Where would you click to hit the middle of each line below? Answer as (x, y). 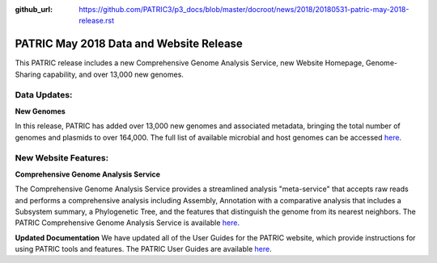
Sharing (28, 74)
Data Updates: (44, 95)
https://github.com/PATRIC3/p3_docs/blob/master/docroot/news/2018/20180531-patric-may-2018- (244, 9)
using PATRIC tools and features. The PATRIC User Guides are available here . (143, 249)
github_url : (34, 9)
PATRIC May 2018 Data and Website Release (129, 44)
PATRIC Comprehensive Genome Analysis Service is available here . (127, 223)
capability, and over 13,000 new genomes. (113, 74)
